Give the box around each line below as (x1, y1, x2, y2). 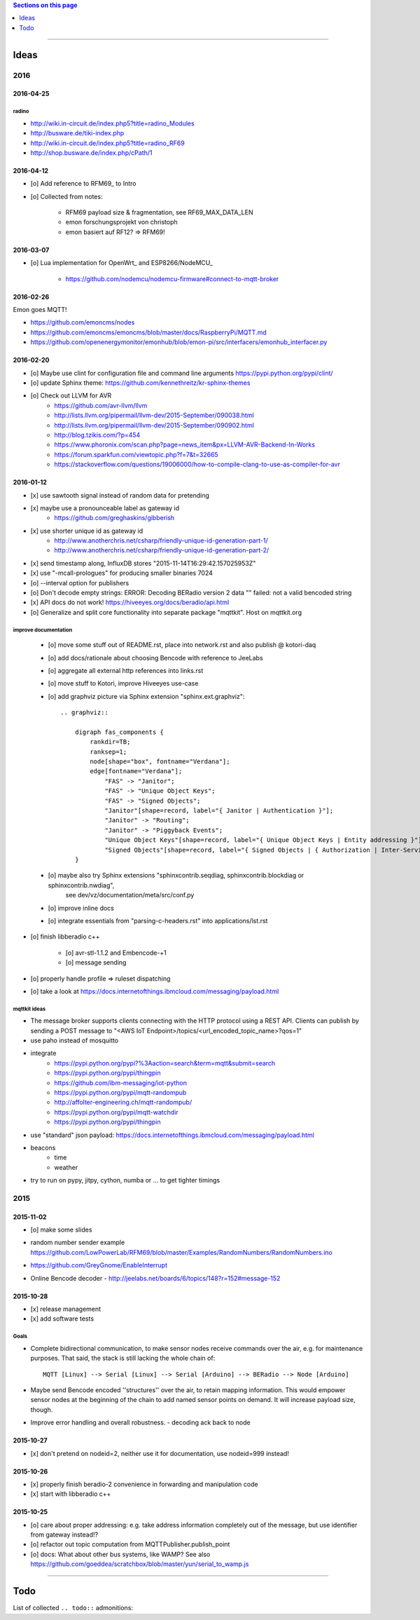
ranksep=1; (90, 747, 127, 756)
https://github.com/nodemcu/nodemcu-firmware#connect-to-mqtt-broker (65, 274, 279, 283)
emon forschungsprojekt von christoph (65, 218, 178, 226)
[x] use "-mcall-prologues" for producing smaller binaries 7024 (30, 569, 213, 578)
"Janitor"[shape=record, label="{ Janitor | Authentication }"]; (104, 807, 334, 815)
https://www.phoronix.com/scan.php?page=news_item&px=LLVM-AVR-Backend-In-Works (54, 440, 315, 449)
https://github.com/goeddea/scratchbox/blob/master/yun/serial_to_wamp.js (30, 1560, 249, 1568)
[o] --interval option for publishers (30, 578, 129, 587)
